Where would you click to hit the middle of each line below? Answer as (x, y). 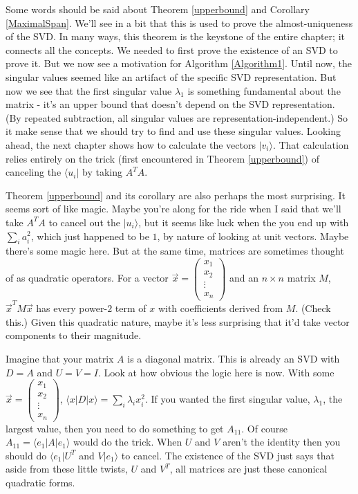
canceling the (34, 172)
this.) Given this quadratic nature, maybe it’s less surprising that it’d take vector (178, 321)
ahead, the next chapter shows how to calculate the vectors (131, 144)
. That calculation (311, 144)
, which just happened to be (90, 236)
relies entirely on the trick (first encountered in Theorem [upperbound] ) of (162, 158)
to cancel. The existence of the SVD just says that (228, 455)
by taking (102, 172)
